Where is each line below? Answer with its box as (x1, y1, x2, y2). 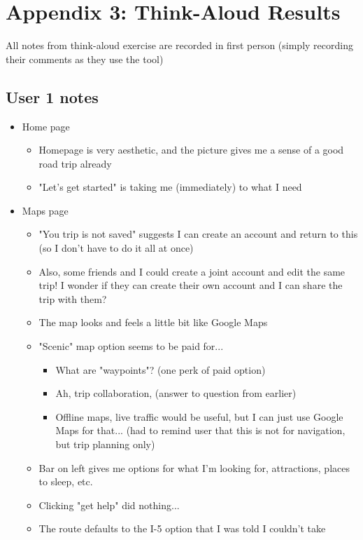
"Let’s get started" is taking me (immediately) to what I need (38, 180, 302, 194)
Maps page (22, 203, 69, 217)
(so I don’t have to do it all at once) (38, 241, 194, 255)
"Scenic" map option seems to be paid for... (38, 339, 224, 353)
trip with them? (38, 291, 107, 306)
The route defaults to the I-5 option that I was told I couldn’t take (38, 521, 326, 536)
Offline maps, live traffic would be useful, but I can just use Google (55, 409, 343, 424)
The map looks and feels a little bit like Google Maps (38, 315, 268, 330)
